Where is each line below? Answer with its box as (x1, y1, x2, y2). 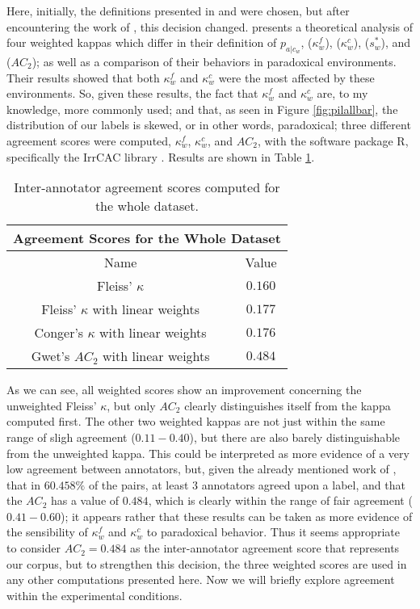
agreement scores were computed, (6, 132, 171, 149)
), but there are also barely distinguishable (189, 428, 401, 445)
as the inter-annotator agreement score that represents (130, 540, 400, 556)
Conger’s (34, 323, 84, 342)
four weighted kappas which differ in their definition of (6, 34, 277, 51)
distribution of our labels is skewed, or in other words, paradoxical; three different (6, 116, 411, 133)
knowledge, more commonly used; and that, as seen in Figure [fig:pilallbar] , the (6, 100, 398, 117)
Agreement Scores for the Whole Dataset (13, 229, 281, 248)
